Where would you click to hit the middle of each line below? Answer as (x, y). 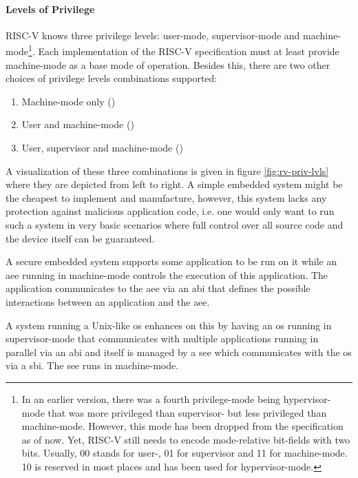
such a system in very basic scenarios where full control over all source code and (175, 224)
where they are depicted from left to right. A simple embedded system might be (174, 184)
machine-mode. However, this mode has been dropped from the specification (182, 426)
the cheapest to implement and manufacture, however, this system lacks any (166, 197)
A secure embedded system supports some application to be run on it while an (171, 261)
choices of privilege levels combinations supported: (112, 78)
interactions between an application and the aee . (108, 301)
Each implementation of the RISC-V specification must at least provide (189, 51)
